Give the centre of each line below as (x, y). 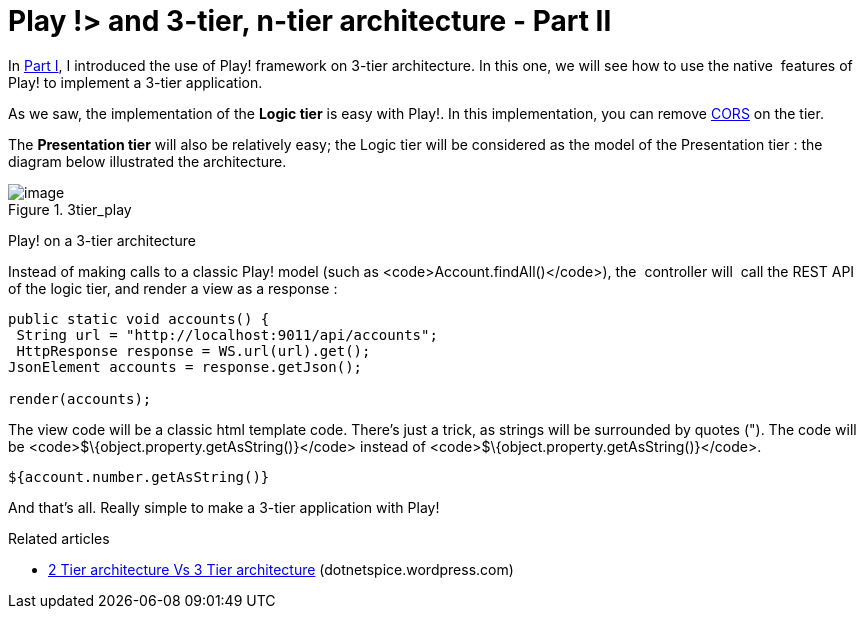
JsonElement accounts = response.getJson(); (185, 366)
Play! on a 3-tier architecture (102, 240)
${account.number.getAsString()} (139, 476)
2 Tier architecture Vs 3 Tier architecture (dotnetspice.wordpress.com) (281, 569)
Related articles (59, 538)
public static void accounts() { (139, 318)
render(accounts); (80, 398)
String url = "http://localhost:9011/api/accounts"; (227, 334)
